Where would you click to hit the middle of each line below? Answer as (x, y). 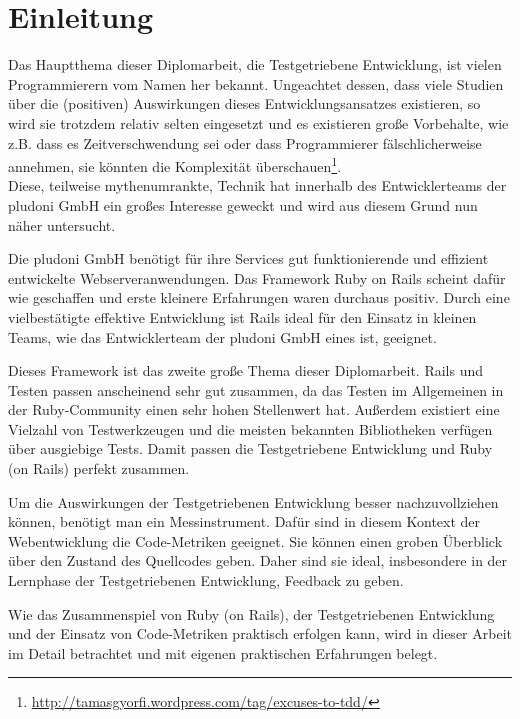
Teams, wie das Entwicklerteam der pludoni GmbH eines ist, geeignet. (222, 336)
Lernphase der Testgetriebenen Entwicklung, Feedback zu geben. (206, 580)
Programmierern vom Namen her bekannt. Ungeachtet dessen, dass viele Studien (256, 83)
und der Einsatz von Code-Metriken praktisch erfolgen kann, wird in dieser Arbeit (260, 633)
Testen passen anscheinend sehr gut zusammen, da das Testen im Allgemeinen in (256, 389)
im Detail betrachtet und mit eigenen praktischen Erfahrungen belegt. (223, 652)
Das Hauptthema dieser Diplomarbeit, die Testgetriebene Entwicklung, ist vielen (255, 64)
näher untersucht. (62, 224)
